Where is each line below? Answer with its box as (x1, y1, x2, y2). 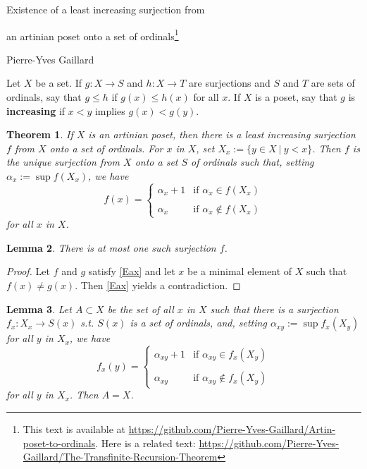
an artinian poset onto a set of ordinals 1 (6, 26, 179, 43)
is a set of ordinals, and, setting (130, 315, 267, 330)
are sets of (311, 75, 355, 90)
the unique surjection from (6, 154, 120, 169)
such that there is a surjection (210, 301, 339, 316)
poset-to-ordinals (23, 435, 96, 450)
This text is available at (23, 421, 125, 436)
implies (94, 103, 125, 118)
